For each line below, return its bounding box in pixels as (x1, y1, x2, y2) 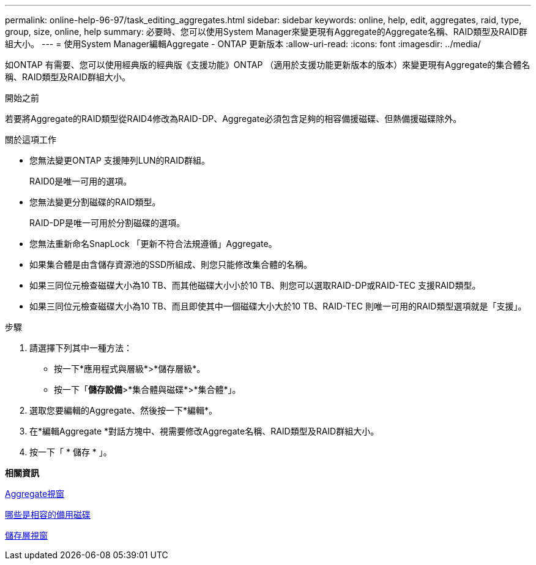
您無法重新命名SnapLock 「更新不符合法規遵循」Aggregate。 (29, 238, 277, 249)
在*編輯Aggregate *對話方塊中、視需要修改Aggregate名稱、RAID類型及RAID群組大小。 (29, 426, 379, 436)
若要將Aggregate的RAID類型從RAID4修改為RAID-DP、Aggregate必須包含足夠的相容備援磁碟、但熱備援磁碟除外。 (5, 113, 462, 124)
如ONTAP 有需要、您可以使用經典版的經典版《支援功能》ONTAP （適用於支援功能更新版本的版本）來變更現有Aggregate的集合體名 (5, 59, 530, 70)
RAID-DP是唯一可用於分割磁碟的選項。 (29, 218, 185, 228)
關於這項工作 (5, 134, 56, 145)
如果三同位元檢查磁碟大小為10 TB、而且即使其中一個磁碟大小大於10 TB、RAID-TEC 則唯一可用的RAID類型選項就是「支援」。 (29, 301, 527, 311)
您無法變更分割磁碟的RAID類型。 (29, 197, 161, 207)
